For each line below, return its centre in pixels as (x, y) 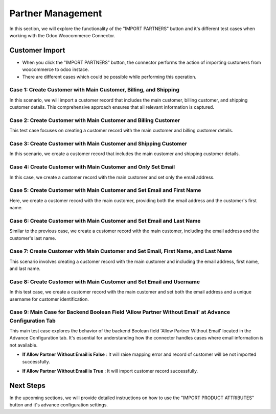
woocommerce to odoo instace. (56, 69)
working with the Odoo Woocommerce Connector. (62, 35)
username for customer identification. (49, 299)
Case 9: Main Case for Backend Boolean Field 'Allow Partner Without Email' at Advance (120, 312)
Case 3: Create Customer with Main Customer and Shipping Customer (98, 144)
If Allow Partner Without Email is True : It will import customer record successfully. (110, 371)
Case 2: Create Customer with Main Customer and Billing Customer (95, 120)
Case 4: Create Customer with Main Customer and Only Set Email (92, 167)
